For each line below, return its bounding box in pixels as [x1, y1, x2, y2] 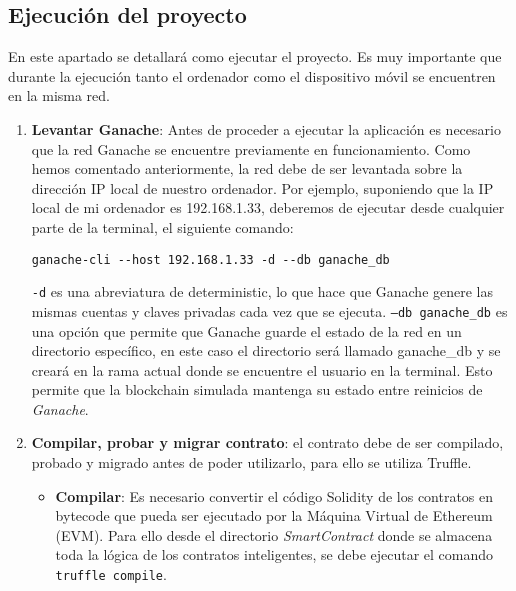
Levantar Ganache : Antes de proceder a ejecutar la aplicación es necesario [31, 118, 501, 139]
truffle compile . [55, 564, 167, 585]
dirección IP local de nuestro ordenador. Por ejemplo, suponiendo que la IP [31, 177, 494, 198]
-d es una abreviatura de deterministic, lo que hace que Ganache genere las [31, 281, 494, 302]
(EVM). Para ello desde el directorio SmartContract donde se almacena [55, 524, 493, 545]
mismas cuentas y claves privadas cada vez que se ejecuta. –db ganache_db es [31, 300, 508, 321]
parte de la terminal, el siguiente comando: [31, 216, 294, 237]
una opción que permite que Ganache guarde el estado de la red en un [31, 320, 462, 341]
